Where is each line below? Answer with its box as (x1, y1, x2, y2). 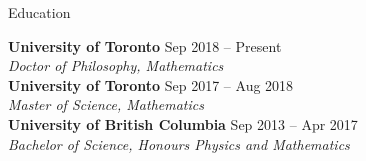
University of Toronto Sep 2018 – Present (8, 35, 282, 56)
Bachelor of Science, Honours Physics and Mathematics (8, 133, 350, 154)
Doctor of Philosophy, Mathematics (8, 55, 224, 76)
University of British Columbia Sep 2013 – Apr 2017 (8, 113, 358, 134)
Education (8, 2, 71, 22)
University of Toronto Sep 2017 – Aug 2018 (8, 74, 294, 95)
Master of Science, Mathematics (8, 94, 204, 115)
